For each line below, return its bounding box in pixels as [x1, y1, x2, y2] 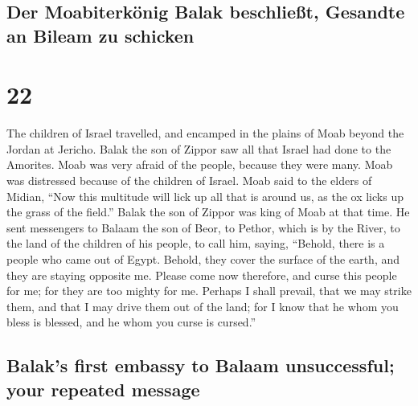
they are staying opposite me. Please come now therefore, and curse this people [6, 266, 397, 283]
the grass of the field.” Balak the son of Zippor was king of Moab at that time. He [6, 203, 410, 220]
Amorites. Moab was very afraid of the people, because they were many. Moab [6, 156, 393, 173]
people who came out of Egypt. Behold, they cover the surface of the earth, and [6, 251, 400, 268]
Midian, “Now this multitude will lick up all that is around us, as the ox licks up [6, 187, 404, 204]
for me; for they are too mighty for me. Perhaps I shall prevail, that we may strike [6, 282, 412, 299]
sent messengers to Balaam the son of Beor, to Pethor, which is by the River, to [6, 219, 400, 236]
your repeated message [6, 376, 200, 401]
